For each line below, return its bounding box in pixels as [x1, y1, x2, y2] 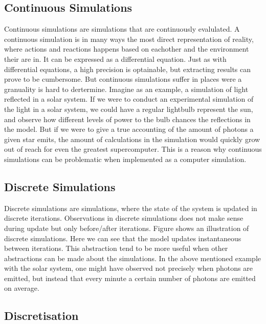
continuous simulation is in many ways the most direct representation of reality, [4, 33, 254, 44]
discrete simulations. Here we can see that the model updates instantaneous [4, 233, 241, 243]
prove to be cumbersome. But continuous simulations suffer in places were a [4, 74, 242, 84]
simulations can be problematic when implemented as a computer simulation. [4, 153, 247, 164]
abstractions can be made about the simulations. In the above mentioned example [4, 252, 261, 263]
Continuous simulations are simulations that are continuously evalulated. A [4, 24, 240, 34]
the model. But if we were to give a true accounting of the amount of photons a [4, 124, 254, 134]
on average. [4, 283, 39, 293]
